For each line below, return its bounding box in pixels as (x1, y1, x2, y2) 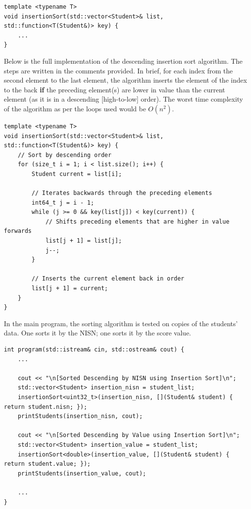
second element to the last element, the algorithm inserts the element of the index (4, 75, 247, 85)
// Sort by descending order (17, 151, 111, 158)
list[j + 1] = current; (31, 285, 108, 292)
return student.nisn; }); (4, 403, 87, 410)
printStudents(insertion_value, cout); (17, 470, 146, 477)
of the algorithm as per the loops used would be (4, 103, 146, 113)
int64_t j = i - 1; (31, 199, 94, 206)
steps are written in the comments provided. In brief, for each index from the (4, 65, 233, 75)
